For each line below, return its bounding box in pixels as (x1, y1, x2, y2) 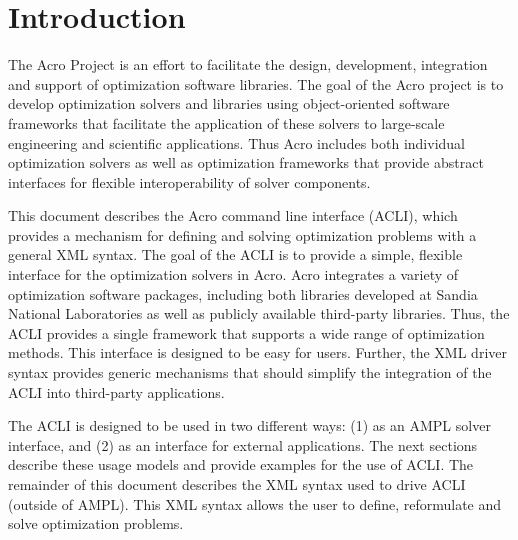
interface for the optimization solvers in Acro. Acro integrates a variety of (8, 264, 459, 285)
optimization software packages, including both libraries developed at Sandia (8, 283, 478, 304)
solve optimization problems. (8, 513, 184, 534)
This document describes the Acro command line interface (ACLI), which (8, 205, 458, 226)
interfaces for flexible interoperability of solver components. (8, 171, 371, 192)
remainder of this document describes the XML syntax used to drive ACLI (8, 474, 466, 494)
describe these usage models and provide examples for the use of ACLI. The (8, 454, 474, 475)
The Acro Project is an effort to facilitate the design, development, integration (8, 54, 488, 75)
